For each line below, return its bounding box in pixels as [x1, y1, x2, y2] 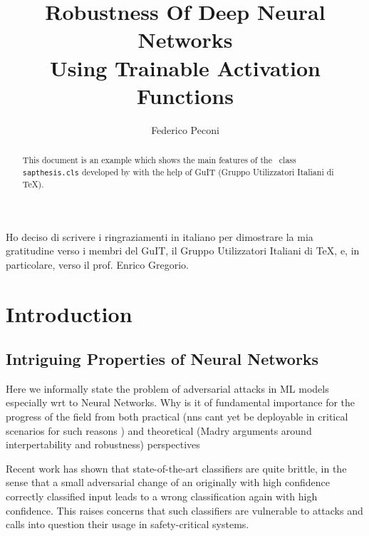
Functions [137, 81, 234, 110]
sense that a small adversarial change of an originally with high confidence [6, 475, 331, 490]
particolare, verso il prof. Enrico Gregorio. [6, 257, 189, 272]
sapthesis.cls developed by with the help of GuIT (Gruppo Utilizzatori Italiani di [22, 165, 334, 177]
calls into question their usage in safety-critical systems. [6, 517, 249, 532]
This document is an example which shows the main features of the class [22, 154, 296, 166]
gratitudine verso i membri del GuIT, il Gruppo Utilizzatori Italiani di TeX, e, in [6, 243, 360, 258]
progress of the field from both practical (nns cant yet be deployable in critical [6, 409, 348, 424]
